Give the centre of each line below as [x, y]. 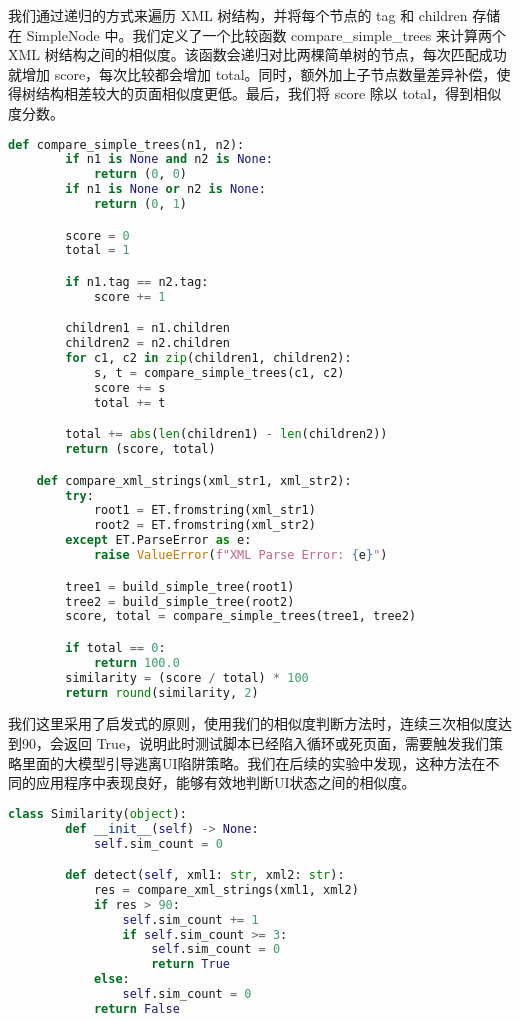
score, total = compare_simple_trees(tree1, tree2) [241, 616]
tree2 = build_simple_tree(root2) [180, 601]
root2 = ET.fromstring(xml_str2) [204, 525]
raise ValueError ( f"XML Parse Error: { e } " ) [240, 555]
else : [111, 979]
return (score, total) [140, 449]
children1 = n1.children [147, 328]
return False [136, 1008]
